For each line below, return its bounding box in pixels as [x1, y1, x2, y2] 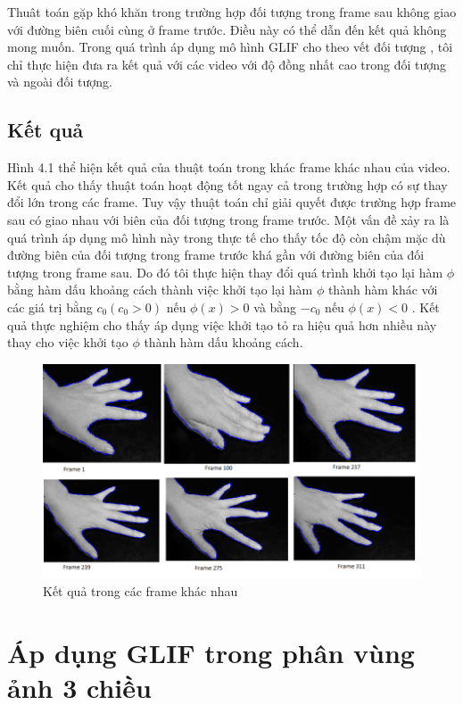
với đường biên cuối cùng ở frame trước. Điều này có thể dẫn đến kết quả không [7, 20, 447, 38]
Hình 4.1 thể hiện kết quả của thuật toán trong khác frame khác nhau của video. [7, 158, 451, 177]
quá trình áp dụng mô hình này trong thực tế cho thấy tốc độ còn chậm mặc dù [7, 228, 446, 246]
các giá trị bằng [7, 297, 93, 316]
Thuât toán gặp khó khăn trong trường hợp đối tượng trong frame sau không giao [7, 3, 457, 21]
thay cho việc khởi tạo [7, 333, 128, 352]
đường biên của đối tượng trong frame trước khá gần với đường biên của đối [7, 245, 425, 264]
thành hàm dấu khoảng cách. [144, 333, 303, 352]
